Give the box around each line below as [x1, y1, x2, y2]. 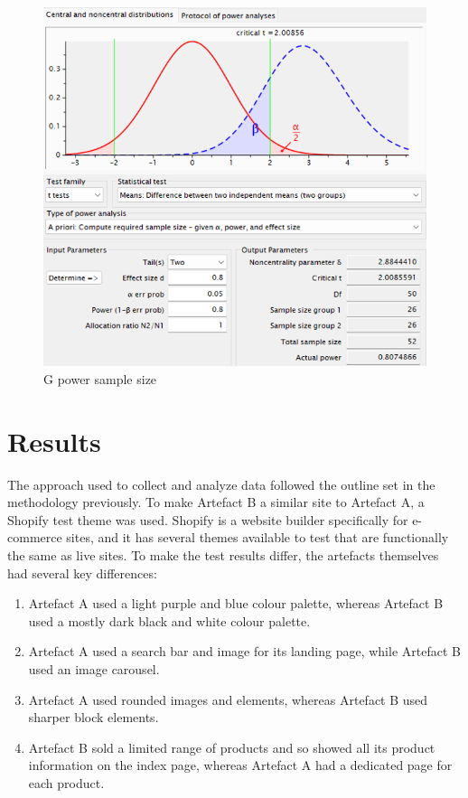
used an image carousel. [28, 660, 160, 679]
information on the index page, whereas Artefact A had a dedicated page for [28, 756, 453, 775]
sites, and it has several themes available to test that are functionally [66, 528, 449, 547]
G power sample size [43, 369, 157, 388]
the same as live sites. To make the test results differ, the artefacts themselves [7, 546, 439, 565]
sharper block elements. [28, 708, 159, 727]
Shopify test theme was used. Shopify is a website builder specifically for [7, 510, 408, 529]
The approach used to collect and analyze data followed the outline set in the [7, 474, 435, 493]
